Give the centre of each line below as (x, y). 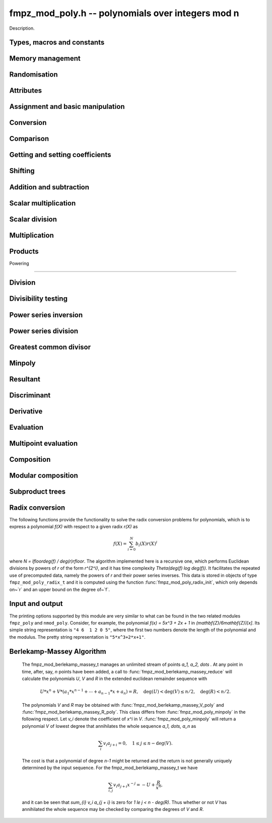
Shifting (22, 171)
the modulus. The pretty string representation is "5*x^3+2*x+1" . (77, 637)
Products (24, 251)
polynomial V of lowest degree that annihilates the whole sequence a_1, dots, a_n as (109, 726)
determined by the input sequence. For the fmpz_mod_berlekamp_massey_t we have (110, 768)
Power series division (44, 331)
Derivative (26, 411)
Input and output (36, 604)
